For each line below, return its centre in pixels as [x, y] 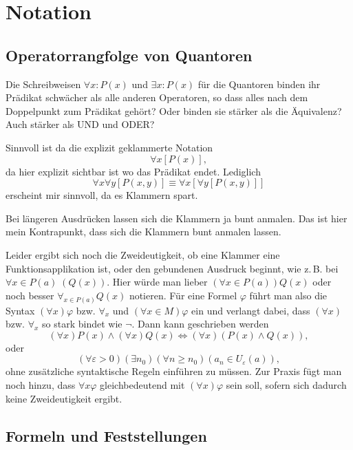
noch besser [30, 295]
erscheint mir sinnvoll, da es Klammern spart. [102, 195]
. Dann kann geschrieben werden [200, 324]
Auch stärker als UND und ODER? [80, 124]
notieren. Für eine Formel [183, 295]
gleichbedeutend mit [142, 384]
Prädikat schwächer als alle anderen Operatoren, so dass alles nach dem [157, 97]
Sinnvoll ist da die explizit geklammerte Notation [109, 147]
